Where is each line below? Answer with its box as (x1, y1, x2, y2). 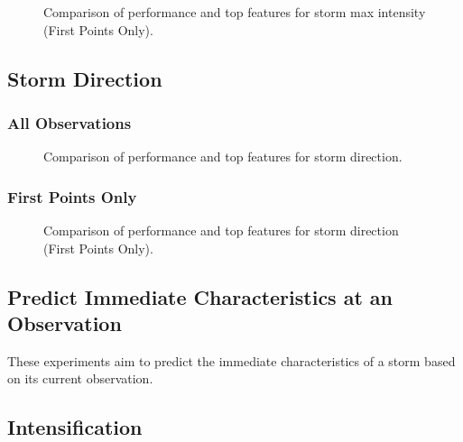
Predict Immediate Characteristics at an (7, 282, 394, 310)
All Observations (7, 111, 132, 134)
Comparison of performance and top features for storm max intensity (43, 3, 426, 21)
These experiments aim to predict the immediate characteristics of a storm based (7, 351, 456, 370)
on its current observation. (7, 369, 153, 388)
